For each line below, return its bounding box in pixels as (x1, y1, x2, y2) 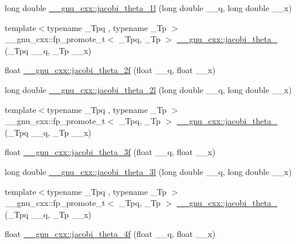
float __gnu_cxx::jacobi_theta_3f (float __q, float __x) (5, 146, 216, 158)
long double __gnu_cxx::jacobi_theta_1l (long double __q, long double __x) (5, 2, 292, 13)
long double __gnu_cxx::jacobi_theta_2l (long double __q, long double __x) (5, 83, 292, 95)
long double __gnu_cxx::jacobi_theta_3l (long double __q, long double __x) (5, 165, 292, 177)
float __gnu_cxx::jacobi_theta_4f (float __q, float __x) (5, 228, 216, 240)
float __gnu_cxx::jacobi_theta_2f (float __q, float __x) (5, 64, 216, 76)
